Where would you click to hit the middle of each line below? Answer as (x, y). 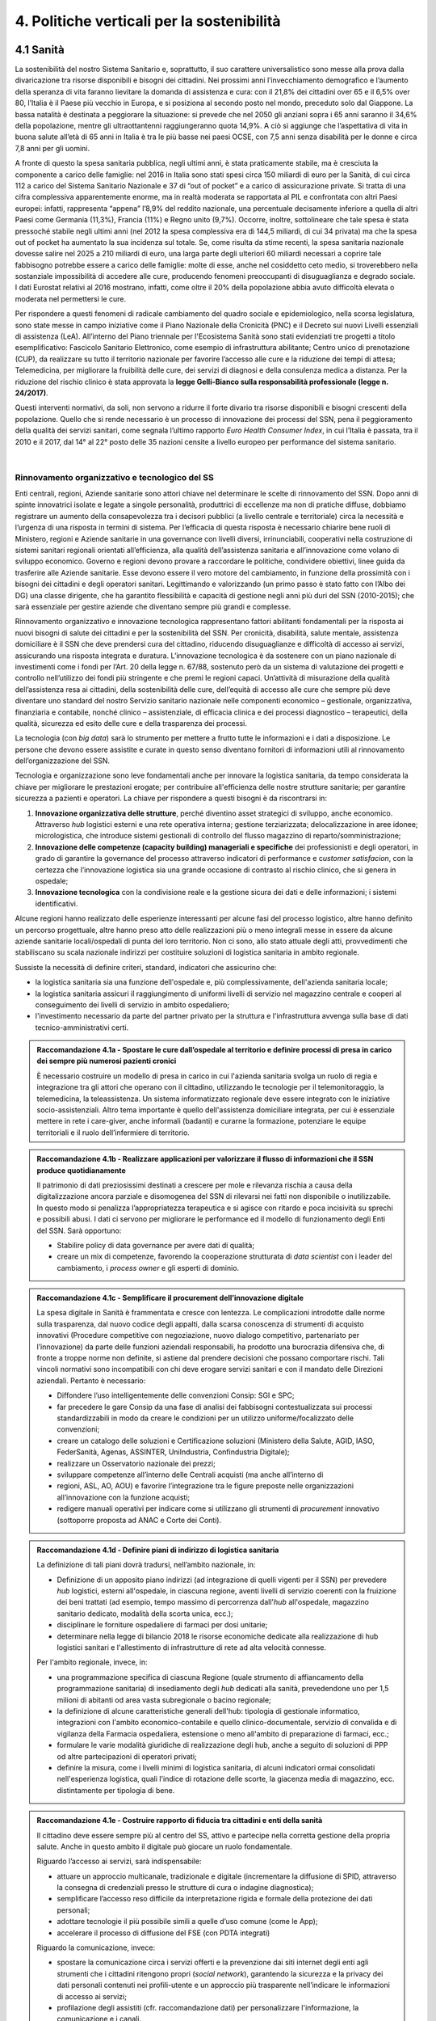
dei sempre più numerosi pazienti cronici (107, 1061)
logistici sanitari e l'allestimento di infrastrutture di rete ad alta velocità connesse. (192, 1648)
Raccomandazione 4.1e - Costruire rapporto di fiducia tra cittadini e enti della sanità (180, 1821)
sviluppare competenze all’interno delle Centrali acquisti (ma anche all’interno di (190, 1475)
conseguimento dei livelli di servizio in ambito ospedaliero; (132, 1004)
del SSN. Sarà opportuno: (79, 1230)
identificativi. (57, 903)
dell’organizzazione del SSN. (63, 761)
